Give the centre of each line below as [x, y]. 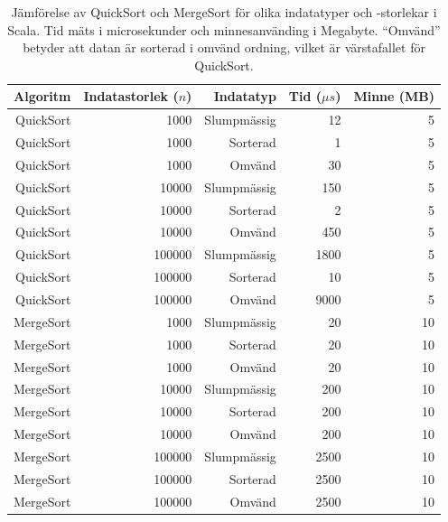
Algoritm [42, 96]
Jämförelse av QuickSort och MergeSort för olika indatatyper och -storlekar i [224, 12]
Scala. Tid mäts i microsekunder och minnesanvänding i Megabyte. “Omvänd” [224, 29]
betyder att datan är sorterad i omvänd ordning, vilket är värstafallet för [224, 47]
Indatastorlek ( [131, 96]
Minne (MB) [394, 96]
